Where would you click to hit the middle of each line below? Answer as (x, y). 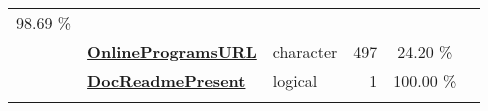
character (305, 51)
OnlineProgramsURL (172, 51)
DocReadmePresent (166, 80)
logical (295, 80)
